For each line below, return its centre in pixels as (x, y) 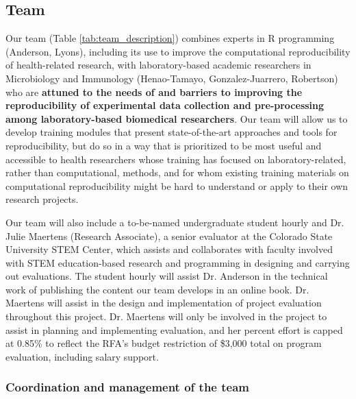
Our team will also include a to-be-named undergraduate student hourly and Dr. (175, 222)
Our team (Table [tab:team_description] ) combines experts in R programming (170, 38)
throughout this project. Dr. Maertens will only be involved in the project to (166, 316)
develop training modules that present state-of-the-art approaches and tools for (171, 132)
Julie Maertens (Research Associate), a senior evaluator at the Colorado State (169, 235)
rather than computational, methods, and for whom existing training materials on (177, 172)
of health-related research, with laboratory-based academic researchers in (158, 65)
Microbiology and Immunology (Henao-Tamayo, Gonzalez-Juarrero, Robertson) (172, 78)
